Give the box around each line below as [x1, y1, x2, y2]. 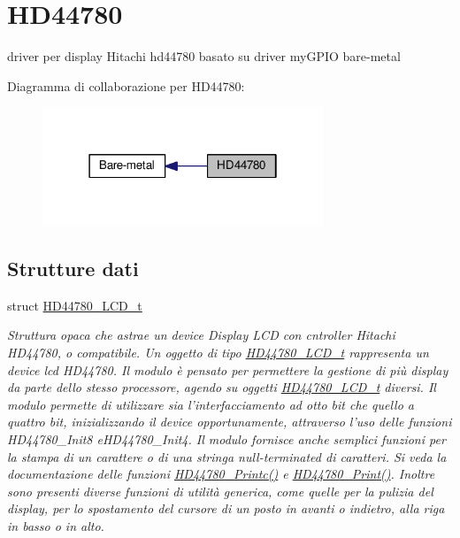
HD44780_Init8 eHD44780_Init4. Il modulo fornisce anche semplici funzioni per [7, 429, 446, 448]
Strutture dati [7, 255, 139, 281]
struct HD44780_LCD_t [7, 296, 142, 314]
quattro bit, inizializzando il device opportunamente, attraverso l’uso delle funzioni [7, 412, 452, 431]
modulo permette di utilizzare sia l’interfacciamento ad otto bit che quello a [7, 395, 415, 413]
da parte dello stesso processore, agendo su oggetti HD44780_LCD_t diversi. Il [7, 378, 436, 396]
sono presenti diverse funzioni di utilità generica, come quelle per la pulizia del [7, 481, 433, 500]
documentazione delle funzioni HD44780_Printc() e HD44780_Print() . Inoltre [7, 465, 435, 483]
